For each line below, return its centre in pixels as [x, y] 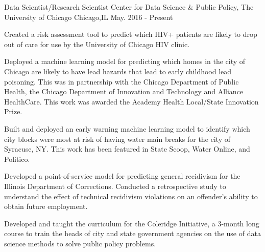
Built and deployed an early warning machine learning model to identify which [127, 128]
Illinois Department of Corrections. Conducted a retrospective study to [115, 186]
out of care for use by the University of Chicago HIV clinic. [97, 44]
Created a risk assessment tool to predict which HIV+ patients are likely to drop [131, 34]
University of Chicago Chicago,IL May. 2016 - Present [89, 17]
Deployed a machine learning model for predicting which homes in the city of [125, 61]
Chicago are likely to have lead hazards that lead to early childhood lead [118, 71]
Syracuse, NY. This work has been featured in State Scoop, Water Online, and [127, 149]
